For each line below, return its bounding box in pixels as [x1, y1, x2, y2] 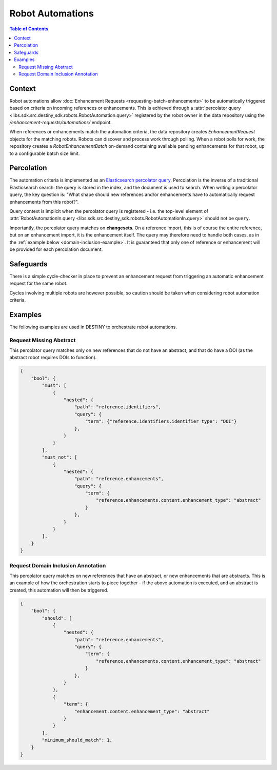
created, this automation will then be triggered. [9, 587, 109, 593]
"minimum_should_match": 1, [42, 737, 113, 743]
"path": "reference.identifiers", [74, 404, 161, 410]
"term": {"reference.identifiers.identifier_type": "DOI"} [85, 419, 237, 424]
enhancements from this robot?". [9, 199, 79, 205]
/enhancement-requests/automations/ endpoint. [9, 119, 112, 125]
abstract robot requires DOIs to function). [9, 354, 97, 361]
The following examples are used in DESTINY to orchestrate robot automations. [9, 324, 177, 330]
